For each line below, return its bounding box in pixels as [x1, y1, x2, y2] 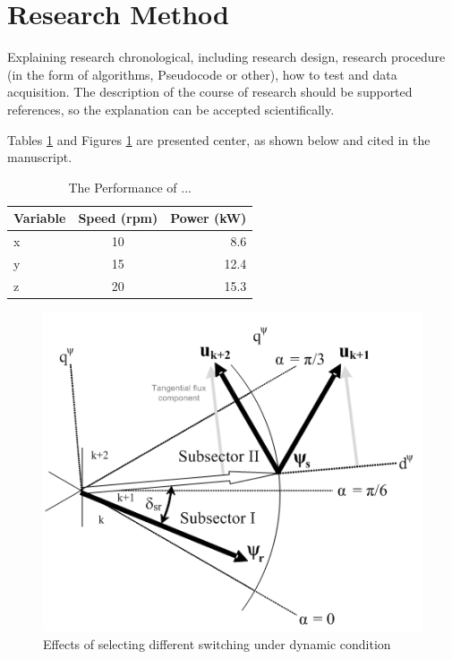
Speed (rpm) [78, 209, 158, 227]
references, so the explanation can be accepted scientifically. [7, 99, 335, 118]
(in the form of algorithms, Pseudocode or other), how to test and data [7, 64, 397, 83]
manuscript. [7, 148, 72, 167]
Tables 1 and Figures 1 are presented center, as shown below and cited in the [7, 130, 431, 149]
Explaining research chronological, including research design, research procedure [7, 47, 446, 66]
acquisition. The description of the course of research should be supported [7, 82, 413, 101]
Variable [13, 209, 66, 227]
